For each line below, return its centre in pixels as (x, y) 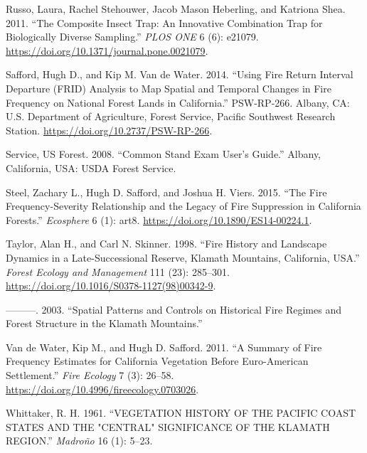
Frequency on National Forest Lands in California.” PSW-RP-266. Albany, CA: (178, 102)
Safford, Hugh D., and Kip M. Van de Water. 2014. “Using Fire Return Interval (180, 74)
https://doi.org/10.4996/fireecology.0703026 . (102, 389)
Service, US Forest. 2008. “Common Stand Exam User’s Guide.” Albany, (164, 154)
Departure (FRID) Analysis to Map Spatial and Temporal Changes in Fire (169, 88)
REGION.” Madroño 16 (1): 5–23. (79, 441)
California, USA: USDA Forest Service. (91, 167)
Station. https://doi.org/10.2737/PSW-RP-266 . (109, 130)
